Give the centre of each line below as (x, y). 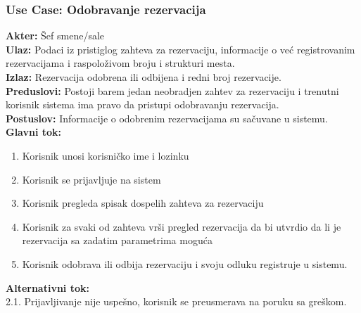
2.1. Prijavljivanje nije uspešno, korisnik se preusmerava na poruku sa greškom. (176, 301)
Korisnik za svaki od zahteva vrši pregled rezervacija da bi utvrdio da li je (182, 226)
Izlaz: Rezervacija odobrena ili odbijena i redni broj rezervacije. (144, 77)
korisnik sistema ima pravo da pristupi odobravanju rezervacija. (142, 104)
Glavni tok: (34, 132)
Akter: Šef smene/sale (55, 36)
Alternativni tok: (47, 287)
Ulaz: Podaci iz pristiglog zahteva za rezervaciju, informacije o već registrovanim (180, 49)
